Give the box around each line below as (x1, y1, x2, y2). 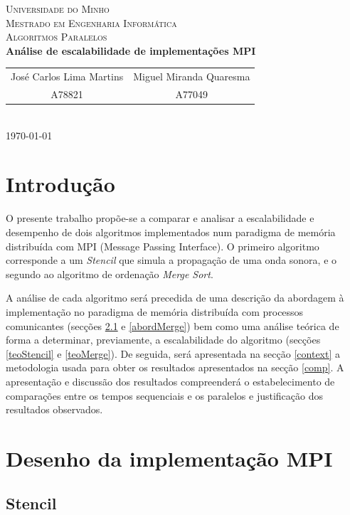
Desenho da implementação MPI (6, 443, 333, 472)
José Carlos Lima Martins (11, 69, 124, 84)
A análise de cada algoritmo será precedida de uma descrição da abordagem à (6, 290, 344, 305)
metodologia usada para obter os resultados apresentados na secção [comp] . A (6, 360, 344, 375)
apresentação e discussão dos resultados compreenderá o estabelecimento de (6, 373, 335, 388)
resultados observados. (6, 402, 103, 417)
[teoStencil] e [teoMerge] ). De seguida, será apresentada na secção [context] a (6, 346, 341, 361)
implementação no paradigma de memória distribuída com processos (6, 304, 304, 319)
